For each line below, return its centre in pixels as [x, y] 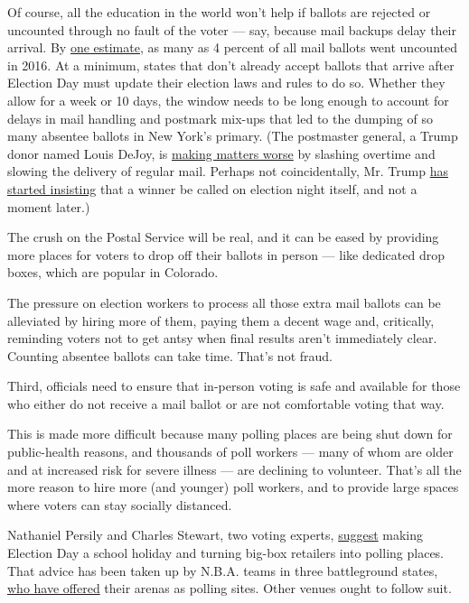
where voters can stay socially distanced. [120, 504]
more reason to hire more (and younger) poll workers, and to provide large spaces [233, 487]
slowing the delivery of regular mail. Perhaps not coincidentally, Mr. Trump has [228, 171]
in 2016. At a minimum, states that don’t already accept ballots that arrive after [231, 65]
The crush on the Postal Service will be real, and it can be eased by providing [223, 237]
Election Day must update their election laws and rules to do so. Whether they [226, 83]
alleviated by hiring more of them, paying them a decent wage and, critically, [221, 320]
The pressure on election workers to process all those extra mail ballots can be [224, 302]
